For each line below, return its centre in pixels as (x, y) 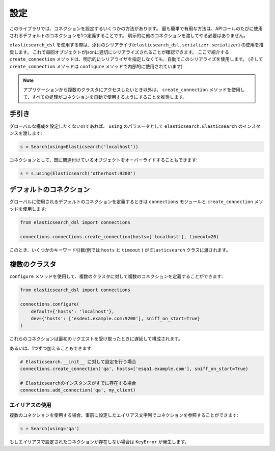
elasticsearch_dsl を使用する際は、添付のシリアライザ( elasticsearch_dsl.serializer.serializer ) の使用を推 (137, 45)
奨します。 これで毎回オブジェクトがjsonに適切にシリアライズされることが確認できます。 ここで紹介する (119, 52)
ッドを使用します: (28, 209)
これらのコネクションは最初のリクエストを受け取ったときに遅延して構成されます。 (96, 339)
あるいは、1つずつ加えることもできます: (51, 348)
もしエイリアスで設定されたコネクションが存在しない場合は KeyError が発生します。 (99, 442)
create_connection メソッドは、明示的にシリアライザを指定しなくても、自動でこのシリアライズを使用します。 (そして (136, 59)
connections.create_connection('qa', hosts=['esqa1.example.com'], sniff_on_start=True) (134, 369)
